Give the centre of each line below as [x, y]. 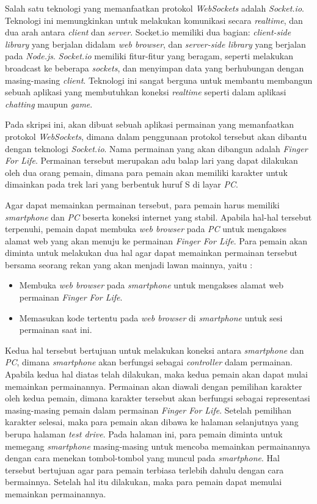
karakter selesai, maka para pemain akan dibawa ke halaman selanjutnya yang [152, 422]
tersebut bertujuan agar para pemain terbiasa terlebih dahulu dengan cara [144, 469]
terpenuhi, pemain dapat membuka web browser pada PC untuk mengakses [146, 229]
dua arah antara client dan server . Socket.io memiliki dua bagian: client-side [148, 32]
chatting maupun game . [49, 104]
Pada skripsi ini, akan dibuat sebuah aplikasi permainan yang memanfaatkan [150, 124]
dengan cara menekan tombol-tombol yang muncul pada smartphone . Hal [142, 458]
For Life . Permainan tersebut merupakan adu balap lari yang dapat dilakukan [151, 160]
